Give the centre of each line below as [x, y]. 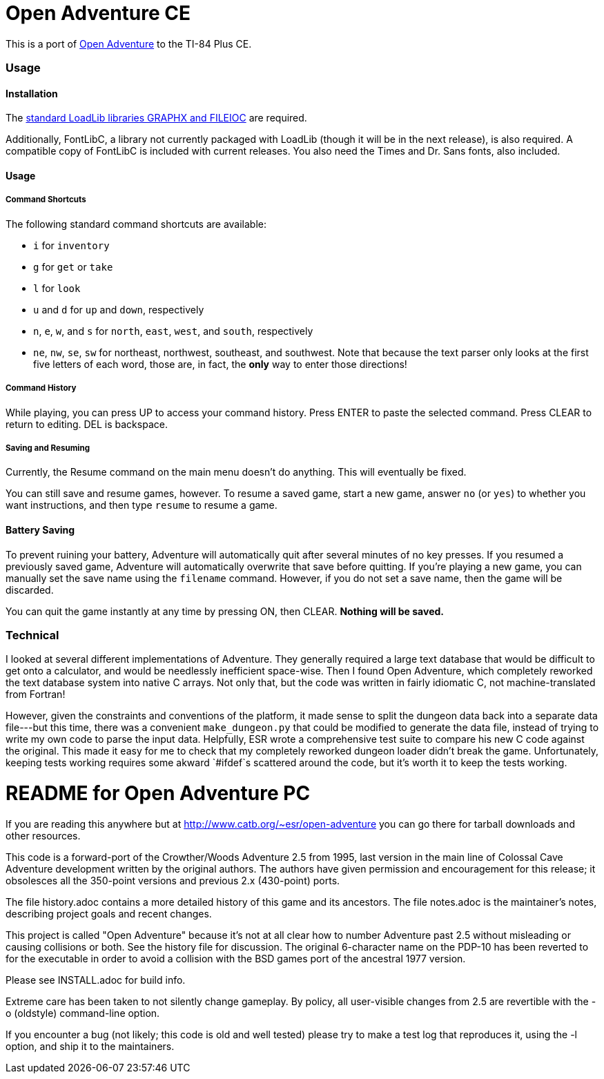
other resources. [43, 835]
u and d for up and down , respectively [119, 309]
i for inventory [71, 245]
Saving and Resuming [48, 448]
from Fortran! [36, 694]
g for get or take [73, 266]
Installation [32, 93]
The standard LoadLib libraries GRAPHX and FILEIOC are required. [156, 118]
